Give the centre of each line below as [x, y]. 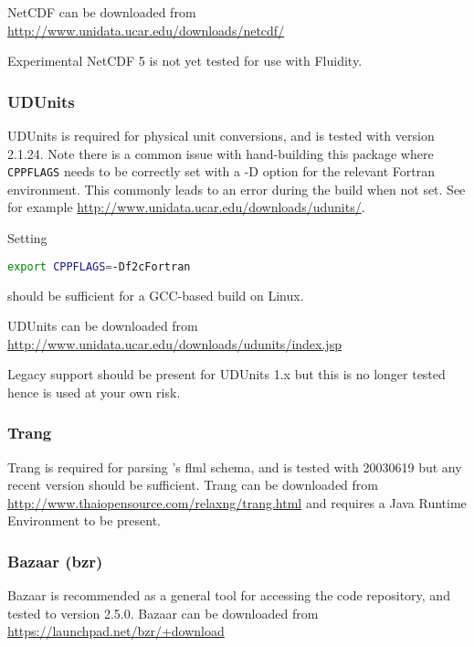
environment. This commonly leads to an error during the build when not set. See [237, 189]
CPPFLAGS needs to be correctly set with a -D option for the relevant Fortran [221, 171]
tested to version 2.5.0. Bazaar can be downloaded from [163, 613]
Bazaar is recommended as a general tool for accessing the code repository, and [229, 595]
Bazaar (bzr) [55, 561]
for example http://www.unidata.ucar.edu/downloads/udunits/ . [186, 207]
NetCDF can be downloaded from [102, 12]
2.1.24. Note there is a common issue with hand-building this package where [221, 153]
